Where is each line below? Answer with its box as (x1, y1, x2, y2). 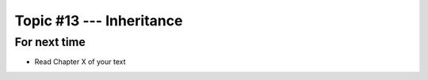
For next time (14, 35, 86, 49)
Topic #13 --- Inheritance (14, 12, 183, 29)
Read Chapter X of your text (34, 57, 126, 67)
